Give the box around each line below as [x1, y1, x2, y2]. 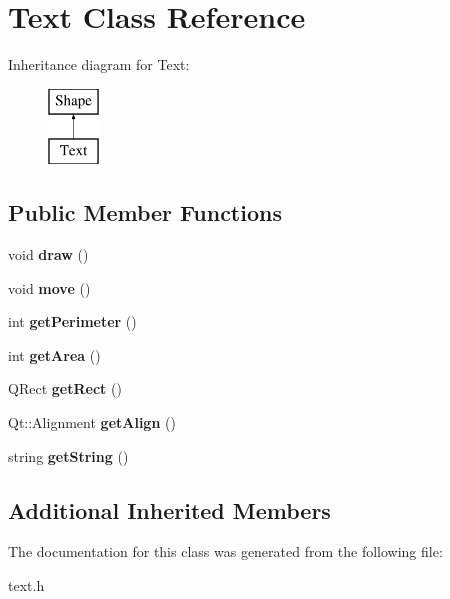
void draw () [8, 244, 89, 265]
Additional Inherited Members [8, 494, 331, 525]
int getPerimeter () [8, 311, 137, 332]
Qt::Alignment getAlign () [8, 412, 176, 433]
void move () [8, 277, 91, 298]
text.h [8, 575, 45, 596]
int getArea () [8, 344, 101, 365]
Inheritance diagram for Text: [8, 54, 190, 75]
